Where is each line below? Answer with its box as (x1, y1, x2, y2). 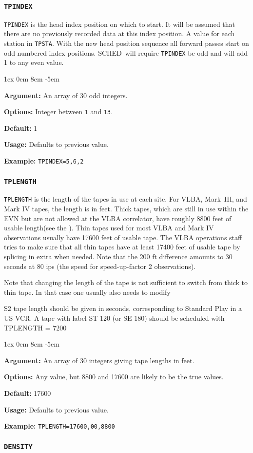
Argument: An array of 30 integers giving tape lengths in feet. (4, 355, 195, 365)
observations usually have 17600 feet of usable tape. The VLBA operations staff (4, 232, 242, 242)
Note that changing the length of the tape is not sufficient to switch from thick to (4, 277, 248, 288)
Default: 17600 (4, 388, 51, 398)
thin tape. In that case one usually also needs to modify (4, 287, 171, 297)
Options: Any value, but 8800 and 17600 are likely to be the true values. (4, 371, 224, 382)
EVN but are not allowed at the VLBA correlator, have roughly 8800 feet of (4, 213, 232, 223)
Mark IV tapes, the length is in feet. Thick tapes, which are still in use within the (4, 204, 249, 214)
